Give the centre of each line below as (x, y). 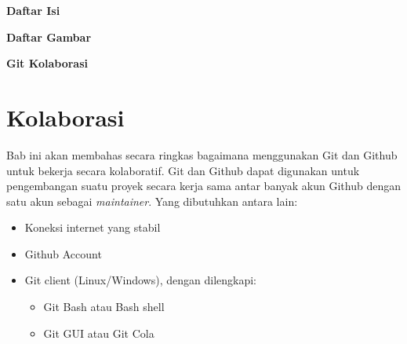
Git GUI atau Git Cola (99, 333)
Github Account (63, 253)
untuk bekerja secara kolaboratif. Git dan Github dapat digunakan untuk (183, 170)
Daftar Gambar (49, 37)
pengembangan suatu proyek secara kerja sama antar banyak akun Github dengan (203, 186)
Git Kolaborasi (47, 63)
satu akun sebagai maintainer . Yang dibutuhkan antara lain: (152, 201)
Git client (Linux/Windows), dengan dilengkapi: (140, 280)
